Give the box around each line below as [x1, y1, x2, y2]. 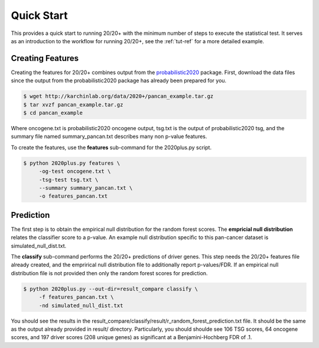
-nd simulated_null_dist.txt [38, 302, 123, 309]
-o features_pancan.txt [38, 193, 108, 199]
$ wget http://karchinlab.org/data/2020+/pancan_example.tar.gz [23, 93, 214, 100]
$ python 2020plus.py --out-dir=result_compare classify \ [23, 285, 198, 292]
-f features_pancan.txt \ [38, 294, 115, 301]
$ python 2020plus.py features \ [23, 160, 121, 166]
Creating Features [11, 53, 79, 63]
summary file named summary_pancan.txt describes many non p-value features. [11, 133, 207, 140]
